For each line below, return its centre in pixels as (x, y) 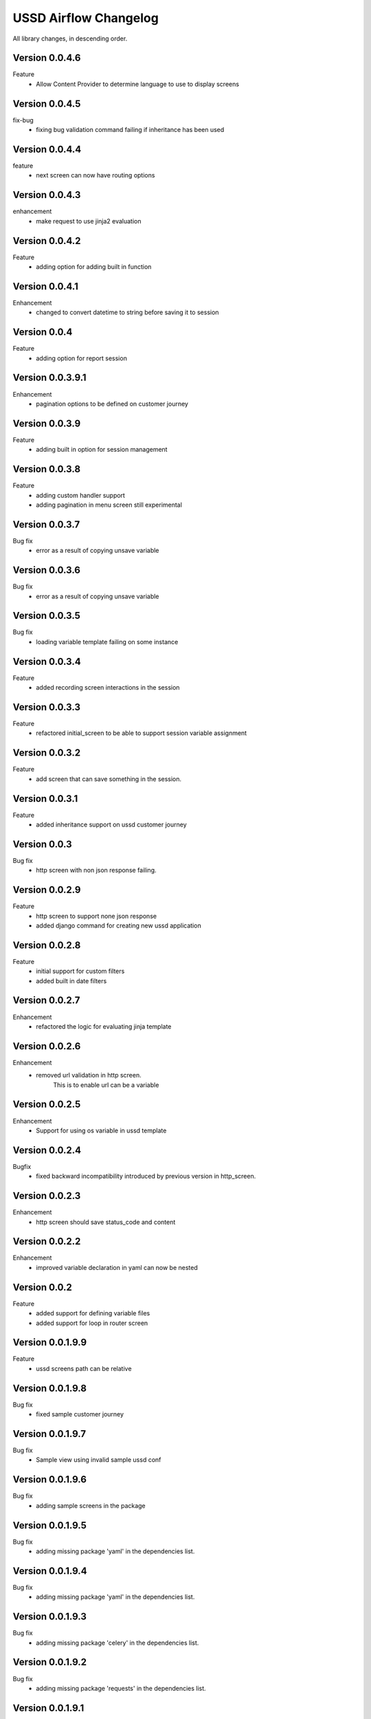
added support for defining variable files (93, 1313)
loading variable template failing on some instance (107, 642)
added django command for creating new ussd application (119, 926)
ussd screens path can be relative (84, 1368)
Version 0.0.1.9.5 (50, 1525)
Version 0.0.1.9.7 (49, 1434)
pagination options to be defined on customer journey (112, 404)
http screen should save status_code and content (106, 1222)
